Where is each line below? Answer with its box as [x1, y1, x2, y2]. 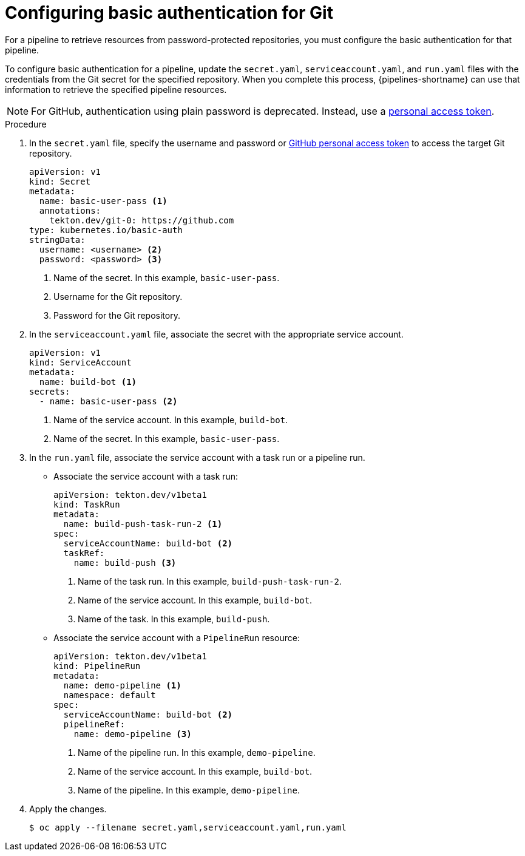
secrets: [29, 386, 70, 396]
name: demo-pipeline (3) [73, 729, 192, 739]
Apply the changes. [29, 803, 107, 814]
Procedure [5, 118, 47, 129]
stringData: [29, 234, 86, 245]
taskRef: [63, 548, 105, 558]
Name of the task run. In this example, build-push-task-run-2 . [78, 576, 342, 586]
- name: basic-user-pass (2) [39, 396, 178, 406]
